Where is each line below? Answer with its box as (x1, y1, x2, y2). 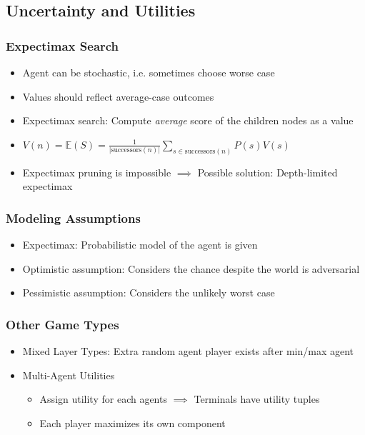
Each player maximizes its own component (39, 415, 226, 430)
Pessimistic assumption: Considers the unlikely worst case (22, 285, 275, 300)
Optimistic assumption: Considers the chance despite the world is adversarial (22, 261, 360, 276)
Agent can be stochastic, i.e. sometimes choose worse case (22, 65, 275, 79)
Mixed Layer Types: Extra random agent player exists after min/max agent (22, 344, 354, 359)
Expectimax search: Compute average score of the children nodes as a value (22, 113, 354, 128)
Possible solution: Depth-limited (197, 164, 338, 179)
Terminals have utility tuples (194, 391, 320, 406)
